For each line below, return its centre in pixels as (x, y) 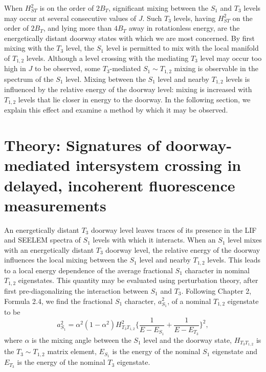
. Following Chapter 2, (216, 290)
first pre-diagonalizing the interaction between (76, 290)
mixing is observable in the (216, 68)
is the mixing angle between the (82, 340)
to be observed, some (68, 68)
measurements (55, 205)
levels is (238, 79)
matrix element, (72, 351)
